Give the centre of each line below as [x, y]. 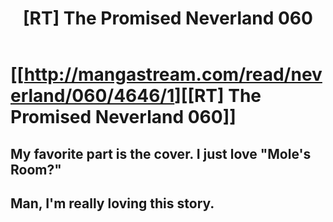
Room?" [36, 169]
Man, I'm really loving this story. [112, 203]
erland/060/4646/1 [92, 96]
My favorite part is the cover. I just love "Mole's [161, 153]
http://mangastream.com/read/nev [173, 74]
